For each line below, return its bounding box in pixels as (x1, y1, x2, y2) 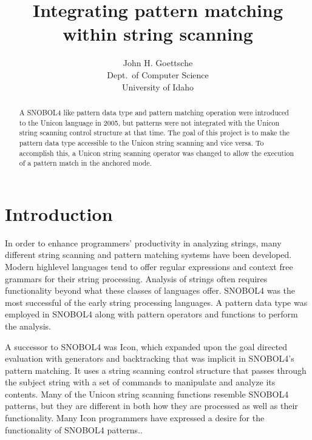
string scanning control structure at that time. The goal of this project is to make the (19, 127, 290, 138)
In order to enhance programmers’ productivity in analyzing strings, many (5, 236, 282, 249)
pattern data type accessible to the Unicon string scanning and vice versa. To (19, 137, 264, 147)
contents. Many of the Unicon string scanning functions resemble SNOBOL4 (5, 387, 289, 400)
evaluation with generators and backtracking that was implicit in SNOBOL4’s (5, 352, 294, 365)
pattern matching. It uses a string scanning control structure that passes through (5, 364, 307, 376)
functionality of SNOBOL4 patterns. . (5, 423, 143, 436)
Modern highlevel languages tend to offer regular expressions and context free (5, 260, 293, 272)
